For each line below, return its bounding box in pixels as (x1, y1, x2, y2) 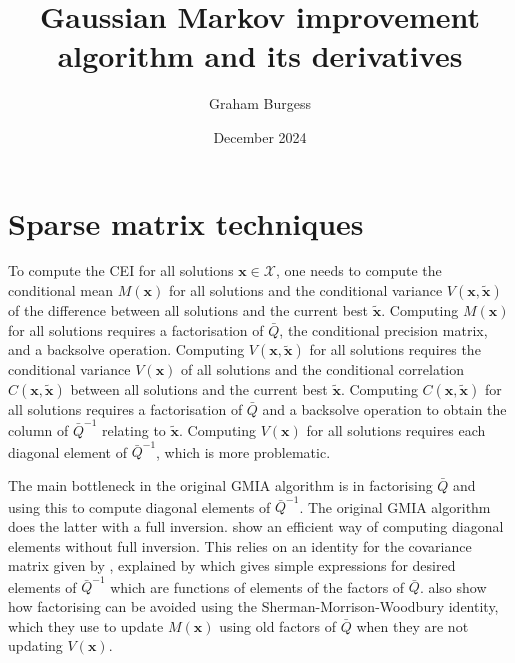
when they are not (356, 615, 469, 636)
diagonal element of (8, 441, 127, 462)
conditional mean (8, 280, 114, 301)
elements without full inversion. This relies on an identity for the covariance (8, 535, 472, 556)
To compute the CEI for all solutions (8, 260, 234, 281)
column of (8, 420, 69, 441)
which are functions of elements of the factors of (110, 576, 405, 597)
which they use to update (8, 615, 164, 636)
